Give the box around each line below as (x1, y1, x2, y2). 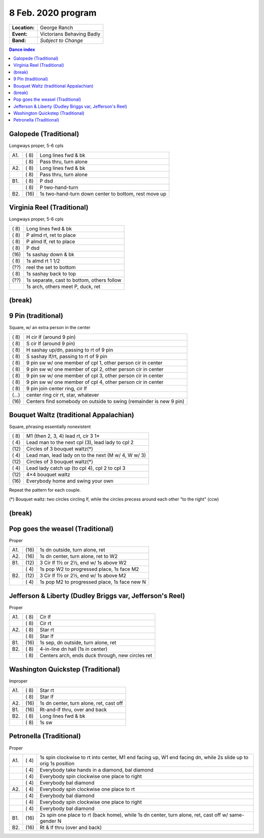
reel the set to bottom (26, 263, 76, 270)
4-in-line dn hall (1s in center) (40, 646, 108, 652)
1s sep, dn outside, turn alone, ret (40, 639, 117, 646)
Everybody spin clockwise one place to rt (40, 786, 135, 792)
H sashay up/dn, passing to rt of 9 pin (26, 346, 113, 353)
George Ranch (40, 24, 73, 31)
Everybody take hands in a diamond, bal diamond (40, 766, 154, 773)
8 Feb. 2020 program (9, 7, 97, 18)
